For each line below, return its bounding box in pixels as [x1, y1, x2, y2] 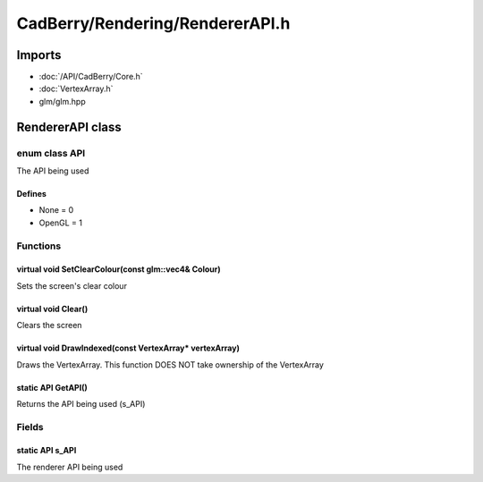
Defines [16, 189, 47, 199]
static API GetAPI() [16, 382, 89, 393]
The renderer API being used [16, 461, 123, 472]
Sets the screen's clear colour [16, 280, 127, 291]
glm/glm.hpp [38, 96, 86, 106]
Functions [16, 240, 62, 252]
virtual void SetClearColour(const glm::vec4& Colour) [16, 264, 221, 275]
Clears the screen [16, 320, 82, 331]
